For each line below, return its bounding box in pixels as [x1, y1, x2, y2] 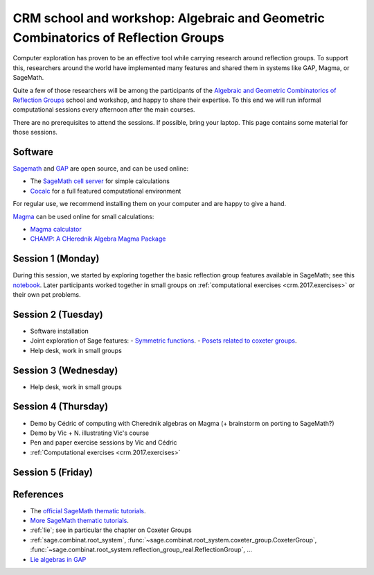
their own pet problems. [12, 291, 81, 299]
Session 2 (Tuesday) [12, 309, 103, 320]
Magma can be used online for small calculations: [12, 212, 154, 221]
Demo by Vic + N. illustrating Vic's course [30, 429, 149, 437]
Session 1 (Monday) [12, 253, 100, 265]
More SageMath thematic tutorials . [30, 517, 130, 524]
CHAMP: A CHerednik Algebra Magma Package [30, 234, 166, 243]
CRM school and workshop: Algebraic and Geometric [12, 10, 325, 26]
